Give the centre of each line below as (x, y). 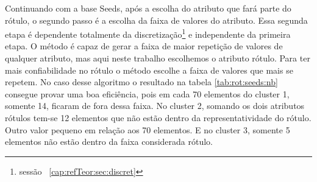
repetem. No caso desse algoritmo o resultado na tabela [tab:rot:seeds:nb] (141, 82)
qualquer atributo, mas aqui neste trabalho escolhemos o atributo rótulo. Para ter (158, 58)
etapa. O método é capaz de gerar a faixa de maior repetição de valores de (144, 46)
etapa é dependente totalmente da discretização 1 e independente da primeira (148, 33)
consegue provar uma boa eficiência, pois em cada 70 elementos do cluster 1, (147, 93)
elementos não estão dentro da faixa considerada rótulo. (109, 142)
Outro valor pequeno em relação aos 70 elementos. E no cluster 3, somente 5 (148, 129)
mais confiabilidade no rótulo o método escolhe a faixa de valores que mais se (149, 70)
